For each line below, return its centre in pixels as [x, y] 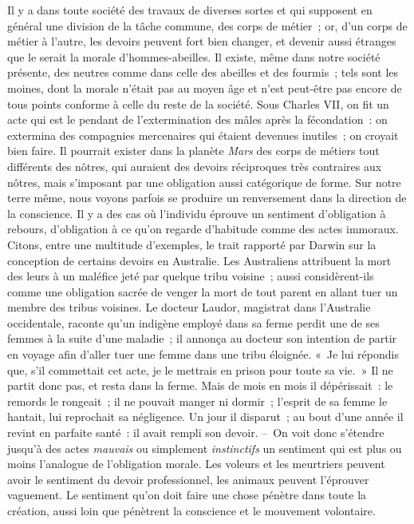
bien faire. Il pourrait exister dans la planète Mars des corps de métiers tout [193, 151]
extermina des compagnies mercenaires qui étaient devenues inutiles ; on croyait [203, 135]
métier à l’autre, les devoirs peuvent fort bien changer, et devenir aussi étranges [202, 41]
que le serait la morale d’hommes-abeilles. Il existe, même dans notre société [194, 56]
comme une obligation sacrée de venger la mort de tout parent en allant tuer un [203, 291]
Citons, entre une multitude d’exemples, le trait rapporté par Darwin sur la [192, 244]
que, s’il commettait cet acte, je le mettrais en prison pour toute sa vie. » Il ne [200, 369]
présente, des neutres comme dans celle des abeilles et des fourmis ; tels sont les [203, 72]
